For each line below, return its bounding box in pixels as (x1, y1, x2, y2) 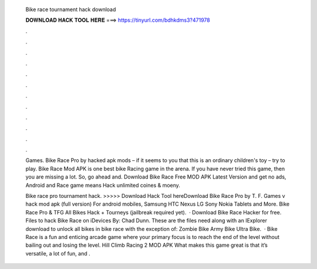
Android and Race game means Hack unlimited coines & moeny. (25, 181, 180, 189)
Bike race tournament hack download (25, 6, 116, 13)
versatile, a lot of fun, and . (25, 250, 90, 257)
